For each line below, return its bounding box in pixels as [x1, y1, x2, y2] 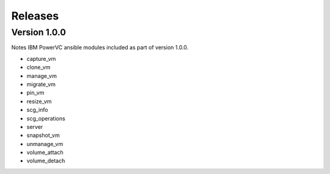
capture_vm [26, 55, 56, 62]
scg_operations [26, 114, 65, 122]
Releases [11, 9, 59, 23]
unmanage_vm [26, 140, 64, 147]
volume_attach [26, 149, 64, 156]
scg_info [26, 106, 48, 114]
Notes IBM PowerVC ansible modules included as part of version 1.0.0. [11, 44, 189, 51]
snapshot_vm [26, 131, 61, 139]
